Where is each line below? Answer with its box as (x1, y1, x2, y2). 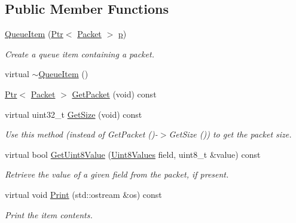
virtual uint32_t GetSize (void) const (5, 108, 142, 120)
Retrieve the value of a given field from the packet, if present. (5, 168, 229, 181)
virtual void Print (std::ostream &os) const (5, 188, 162, 200)
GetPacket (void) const (72, 87, 157, 100)
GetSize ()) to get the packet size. (169, 128, 292, 140)
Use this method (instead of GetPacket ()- (5, 128, 158, 140)
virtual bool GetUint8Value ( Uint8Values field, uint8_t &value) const (5, 148, 261, 160)
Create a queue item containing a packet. (5, 47, 154, 60)
